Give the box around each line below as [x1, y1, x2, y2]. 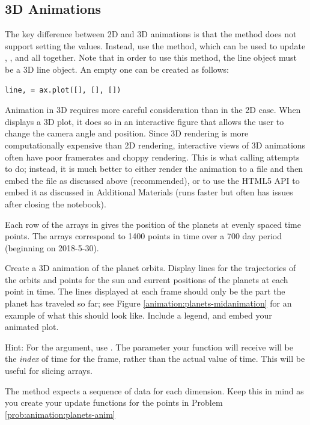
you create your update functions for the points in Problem [5, 396, 223, 409]
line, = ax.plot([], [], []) [5, 85, 121, 94]
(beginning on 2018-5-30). [5, 241, 99, 254]
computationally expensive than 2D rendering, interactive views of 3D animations [5, 138, 306, 151]
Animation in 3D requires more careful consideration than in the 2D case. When [5, 103, 301, 116]
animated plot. [5, 320, 59, 333]
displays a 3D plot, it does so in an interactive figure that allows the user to [5, 115, 284, 127]
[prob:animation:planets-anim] [5, 408, 115, 420]
